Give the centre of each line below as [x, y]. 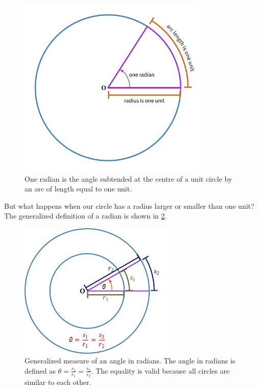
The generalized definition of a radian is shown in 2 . [86, 216]
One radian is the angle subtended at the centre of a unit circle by [128, 178]
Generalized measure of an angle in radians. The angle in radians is [130, 361]
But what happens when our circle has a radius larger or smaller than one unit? [129, 206]
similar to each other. [58, 382]
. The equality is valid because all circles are [160, 370]
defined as [40, 370]
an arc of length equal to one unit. [78, 189]
